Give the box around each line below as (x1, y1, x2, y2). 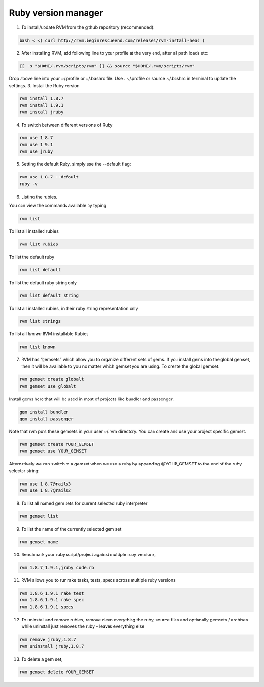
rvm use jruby (19, 149, 53, 154)
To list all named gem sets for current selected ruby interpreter (21, 500, 148, 506)
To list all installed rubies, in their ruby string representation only (9, 306, 138, 311)
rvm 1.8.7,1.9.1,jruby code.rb (19, 565, 95, 571)
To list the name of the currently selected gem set (21, 526, 122, 532)
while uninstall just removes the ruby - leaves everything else (21, 623, 145, 629)
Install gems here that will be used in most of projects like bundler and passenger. (9, 396, 174, 402)
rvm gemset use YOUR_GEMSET (19, 448, 87, 454)
